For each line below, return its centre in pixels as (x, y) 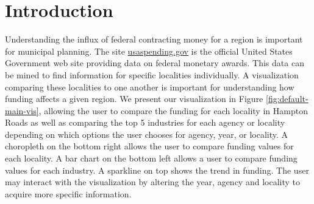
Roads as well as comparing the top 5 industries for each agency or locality (145, 122)
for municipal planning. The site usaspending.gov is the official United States (149, 51)
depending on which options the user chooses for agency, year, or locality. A (147, 134)
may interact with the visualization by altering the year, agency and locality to (152, 182)
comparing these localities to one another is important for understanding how (150, 87)
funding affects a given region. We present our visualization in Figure (134, 99)
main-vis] (22, 110)
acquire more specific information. (68, 193)
